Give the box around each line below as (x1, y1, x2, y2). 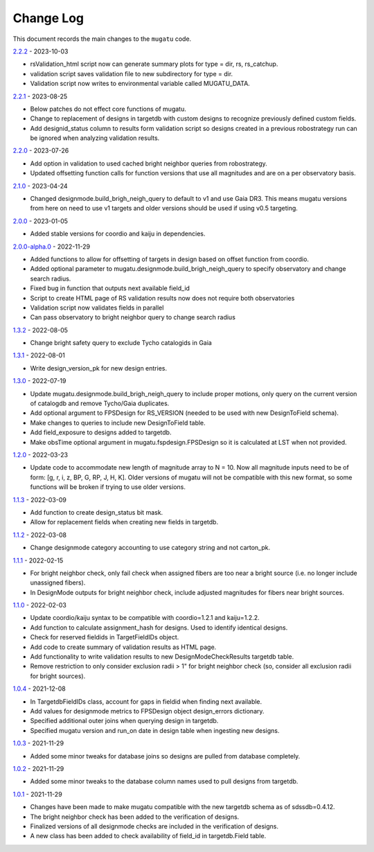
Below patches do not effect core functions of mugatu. (30, 105, 186, 113)
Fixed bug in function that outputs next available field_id (30, 284, 190, 292)
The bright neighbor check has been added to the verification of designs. (30, 813, 240, 821)
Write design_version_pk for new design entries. (30, 364, 168, 372)
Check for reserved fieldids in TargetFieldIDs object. (30, 633, 179, 641)
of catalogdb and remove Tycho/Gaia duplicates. (30, 399, 170, 408)
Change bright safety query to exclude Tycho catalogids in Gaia (30, 339, 213, 347)
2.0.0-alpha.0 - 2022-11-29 (12, 242, 90, 251)
